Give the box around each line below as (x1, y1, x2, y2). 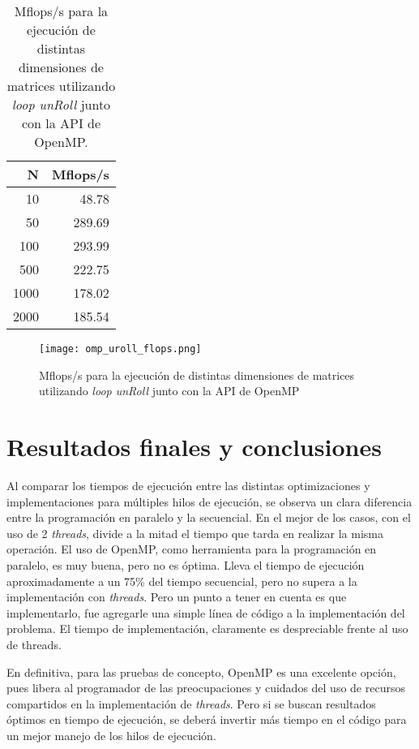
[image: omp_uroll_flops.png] (39, 343, 202, 355)
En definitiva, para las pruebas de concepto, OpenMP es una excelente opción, (6, 663, 396, 680)
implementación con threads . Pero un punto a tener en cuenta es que (6, 588, 347, 605)
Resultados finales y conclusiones (6, 430, 382, 463)
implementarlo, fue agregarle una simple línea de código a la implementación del (6, 604, 405, 621)
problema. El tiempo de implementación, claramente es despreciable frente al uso (6, 620, 408, 637)
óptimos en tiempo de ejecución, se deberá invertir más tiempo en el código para (6, 711, 407, 728)
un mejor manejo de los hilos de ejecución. (6, 726, 216, 743)
